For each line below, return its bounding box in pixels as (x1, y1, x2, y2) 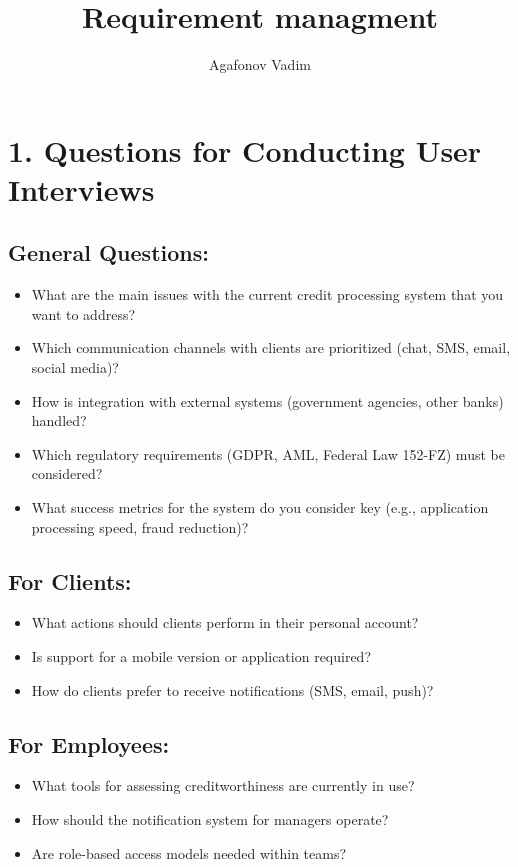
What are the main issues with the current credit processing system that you (31, 284, 504, 305)
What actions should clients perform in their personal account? (31, 612, 419, 633)
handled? (31, 410, 87, 431)
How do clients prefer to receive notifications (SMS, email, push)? (31, 679, 434, 700)
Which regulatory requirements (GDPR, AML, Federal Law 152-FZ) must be (31, 443, 505, 464)
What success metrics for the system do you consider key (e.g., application (31, 497, 489, 518)
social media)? (31, 357, 119, 378)
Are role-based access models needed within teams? (31, 842, 347, 863)
